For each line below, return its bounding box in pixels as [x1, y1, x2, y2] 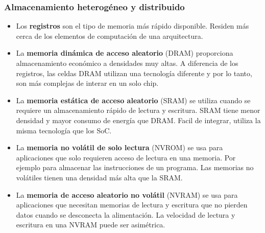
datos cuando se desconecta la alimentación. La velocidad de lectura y [16, 209, 235, 220]
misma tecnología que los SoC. [16, 125, 112, 135]
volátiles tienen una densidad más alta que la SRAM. [16, 172, 183, 182]
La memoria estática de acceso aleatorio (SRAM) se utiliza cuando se [16, 95, 251, 105]
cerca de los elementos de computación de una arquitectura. [16, 30, 203, 41]
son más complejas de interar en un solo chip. [16, 78, 159, 88]
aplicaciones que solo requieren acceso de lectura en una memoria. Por [16, 152, 236, 162]
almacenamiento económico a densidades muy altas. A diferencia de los [16, 58, 238, 68]
